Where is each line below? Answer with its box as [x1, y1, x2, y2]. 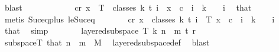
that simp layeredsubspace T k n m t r [4, 24, 196, 37]
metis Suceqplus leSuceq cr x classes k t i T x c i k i [4, 12, 275, 25]
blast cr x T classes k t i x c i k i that [4, 1, 252, 13]
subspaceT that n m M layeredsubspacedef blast [4, 35, 210, 48]
